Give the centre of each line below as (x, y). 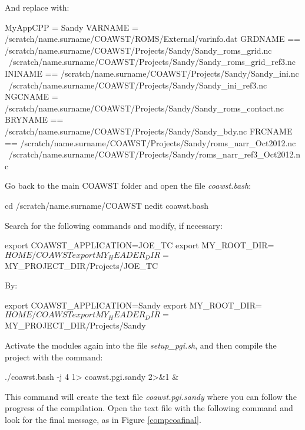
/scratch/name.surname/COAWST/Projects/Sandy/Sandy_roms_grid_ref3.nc (152, 62)
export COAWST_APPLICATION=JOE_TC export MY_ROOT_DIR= (140, 245)
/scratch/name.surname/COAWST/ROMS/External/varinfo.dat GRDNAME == (152, 39)
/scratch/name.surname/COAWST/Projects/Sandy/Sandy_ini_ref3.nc (138, 85)
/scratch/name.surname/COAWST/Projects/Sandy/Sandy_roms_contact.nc (144, 108)
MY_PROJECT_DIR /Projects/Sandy (75, 325)
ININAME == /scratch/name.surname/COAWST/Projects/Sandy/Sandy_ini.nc (152, 73)
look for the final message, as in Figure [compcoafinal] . (103, 420)
